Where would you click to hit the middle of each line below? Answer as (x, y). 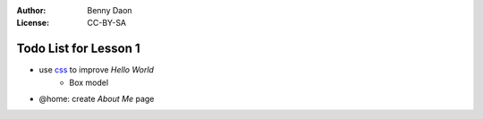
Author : (31, 10)
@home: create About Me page (97, 99)
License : (33, 23)
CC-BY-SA (107, 23)
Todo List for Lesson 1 (78, 49)
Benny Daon (110, 10)
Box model (89, 82)
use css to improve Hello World (96, 70)
